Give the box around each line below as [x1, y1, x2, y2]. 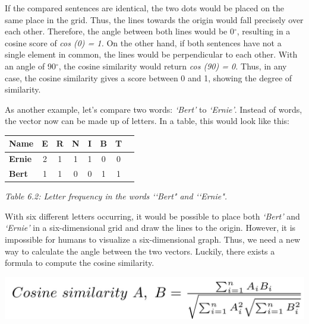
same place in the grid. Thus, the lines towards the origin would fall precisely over [5, 13, 304, 26]
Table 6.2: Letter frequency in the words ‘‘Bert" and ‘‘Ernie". [5, 190, 228, 202]
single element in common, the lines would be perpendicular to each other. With [5, 48, 298, 61]
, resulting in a [237, 25, 291, 37]
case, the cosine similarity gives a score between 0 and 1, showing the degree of [5, 71, 292, 84]
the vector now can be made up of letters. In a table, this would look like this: [5, 115, 290, 127]
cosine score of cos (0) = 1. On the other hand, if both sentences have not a [5, 36, 282, 49]
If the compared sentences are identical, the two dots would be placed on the [5, 2, 285, 14]
